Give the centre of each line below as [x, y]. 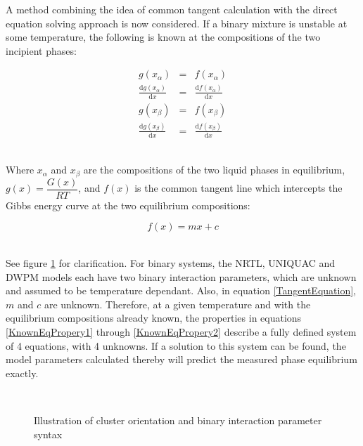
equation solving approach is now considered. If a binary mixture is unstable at [177, 23]
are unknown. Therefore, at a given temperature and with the [177, 304]
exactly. [22, 373]
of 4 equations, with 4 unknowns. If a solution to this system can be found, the [176, 345]
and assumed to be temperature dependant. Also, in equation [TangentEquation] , [181, 290]
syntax [48, 434]
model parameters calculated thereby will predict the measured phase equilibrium [181, 359]
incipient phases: [41, 50]
